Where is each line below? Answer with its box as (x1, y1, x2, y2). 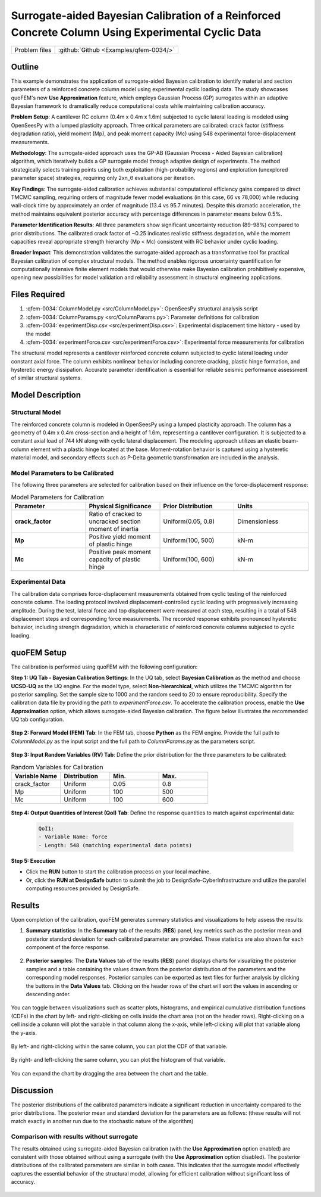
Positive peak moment (89, 548, 152, 556)
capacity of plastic (89, 555, 141, 564)
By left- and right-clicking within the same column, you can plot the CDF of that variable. (11, 1043, 228, 1050)
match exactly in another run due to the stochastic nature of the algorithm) (11, 1118, 194, 1125)
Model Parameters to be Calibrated (11, 468, 114, 477)
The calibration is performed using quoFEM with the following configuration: (11, 663, 198, 670)
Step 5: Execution (11, 857, 56, 864)
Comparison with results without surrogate (11, 1133, 139, 1141)
